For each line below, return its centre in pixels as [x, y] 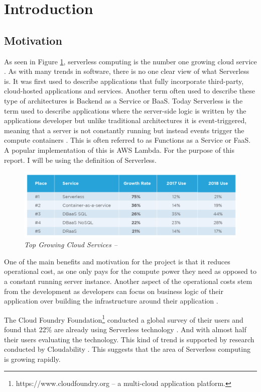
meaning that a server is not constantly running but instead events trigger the [124, 130]
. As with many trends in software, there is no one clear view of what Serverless [127, 71]
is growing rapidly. [32, 359]
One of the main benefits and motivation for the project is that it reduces [117, 261]
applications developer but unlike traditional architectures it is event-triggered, [125, 120]
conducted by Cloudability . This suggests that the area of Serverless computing [127, 349]
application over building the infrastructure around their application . [111, 301]
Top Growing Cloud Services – [71, 244]
